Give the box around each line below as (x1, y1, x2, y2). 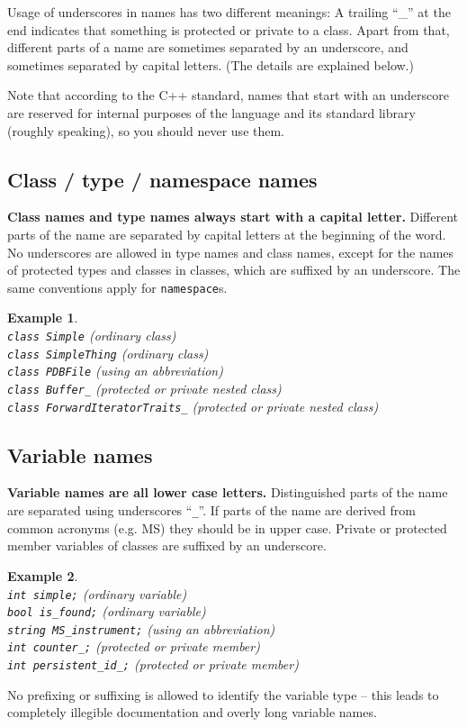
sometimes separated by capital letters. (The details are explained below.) (7, 55, 414, 74)
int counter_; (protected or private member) (7, 637, 260, 656)
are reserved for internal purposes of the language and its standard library (7, 103, 416, 122)
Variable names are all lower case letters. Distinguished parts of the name (7, 483, 448, 502)
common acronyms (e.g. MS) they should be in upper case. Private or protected (7, 518, 447, 537)
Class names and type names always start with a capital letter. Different (7, 207, 459, 226)
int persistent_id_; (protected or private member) (7, 655, 299, 674)
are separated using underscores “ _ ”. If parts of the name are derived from (7, 501, 416, 520)
